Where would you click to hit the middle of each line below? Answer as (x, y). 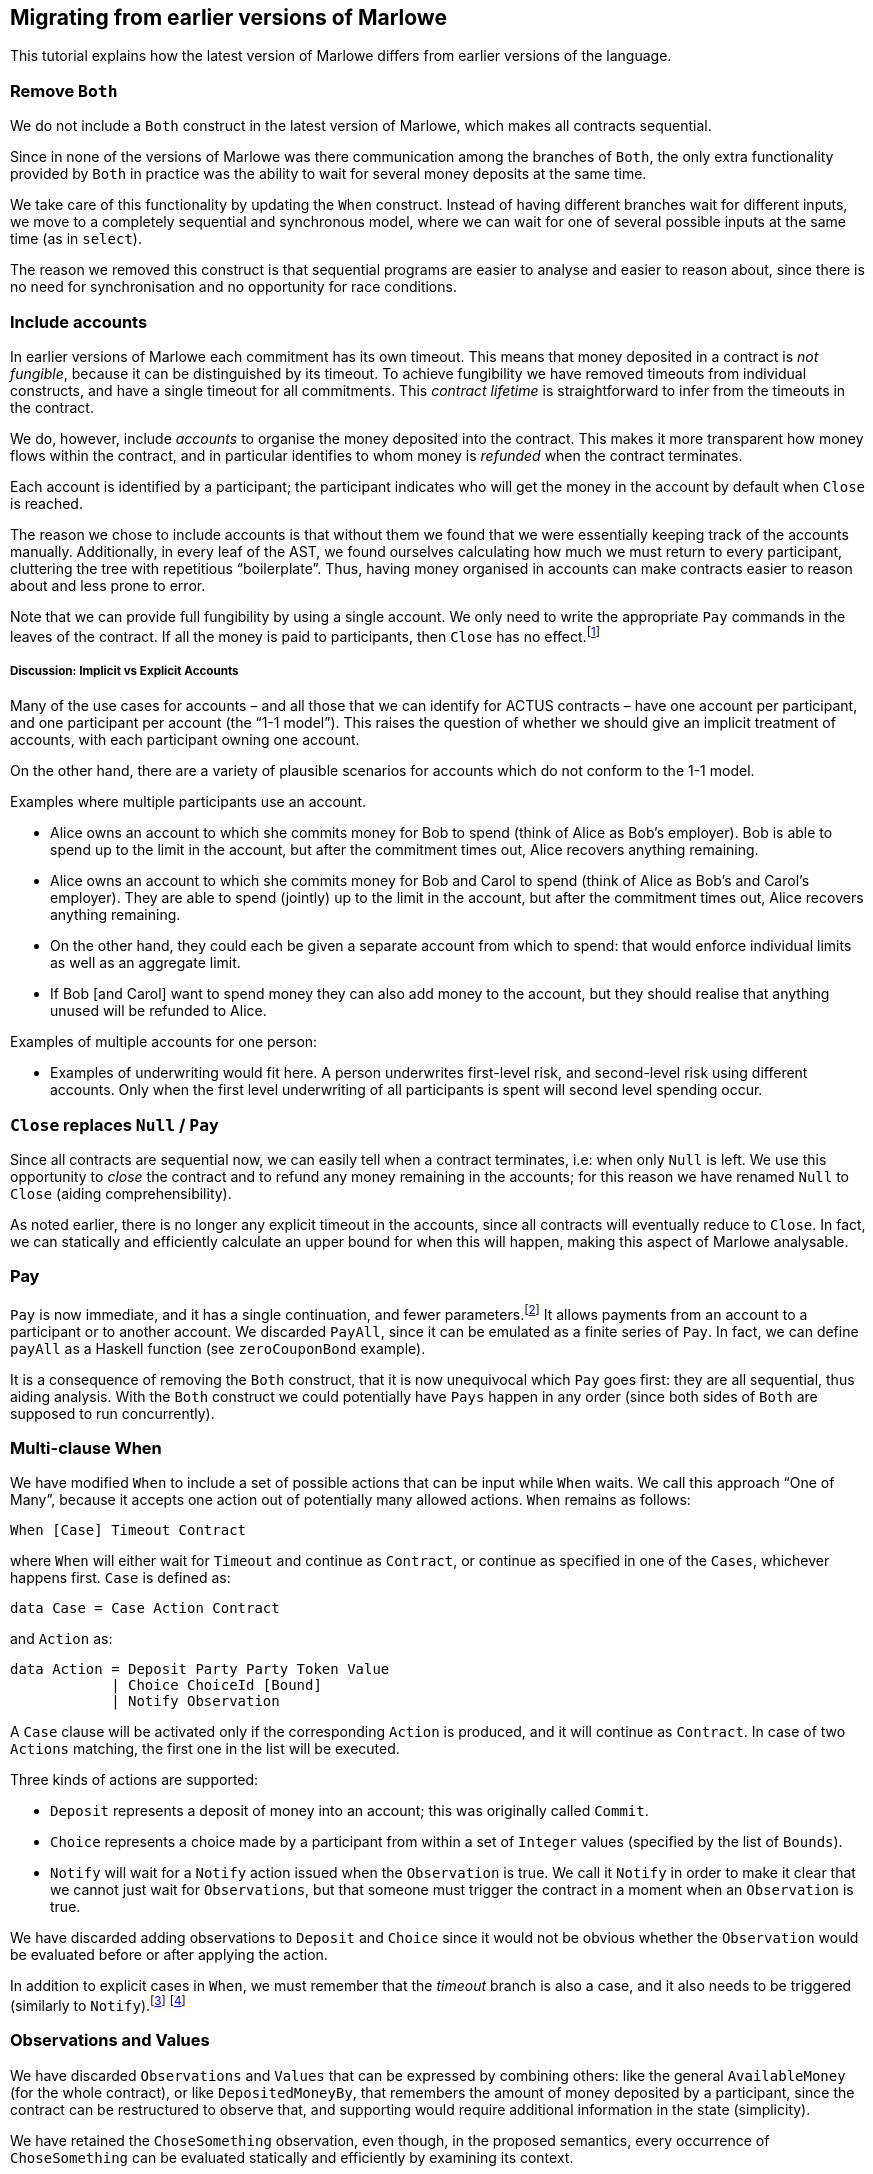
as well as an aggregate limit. (145, 963)
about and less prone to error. (108, 585)
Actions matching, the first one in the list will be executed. (205, 1749)
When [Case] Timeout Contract (128, 1530)
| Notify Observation (195, 1701)
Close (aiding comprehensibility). (121, 1194)
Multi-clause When (86, 1447)
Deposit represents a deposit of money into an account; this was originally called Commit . (349, 1811)
